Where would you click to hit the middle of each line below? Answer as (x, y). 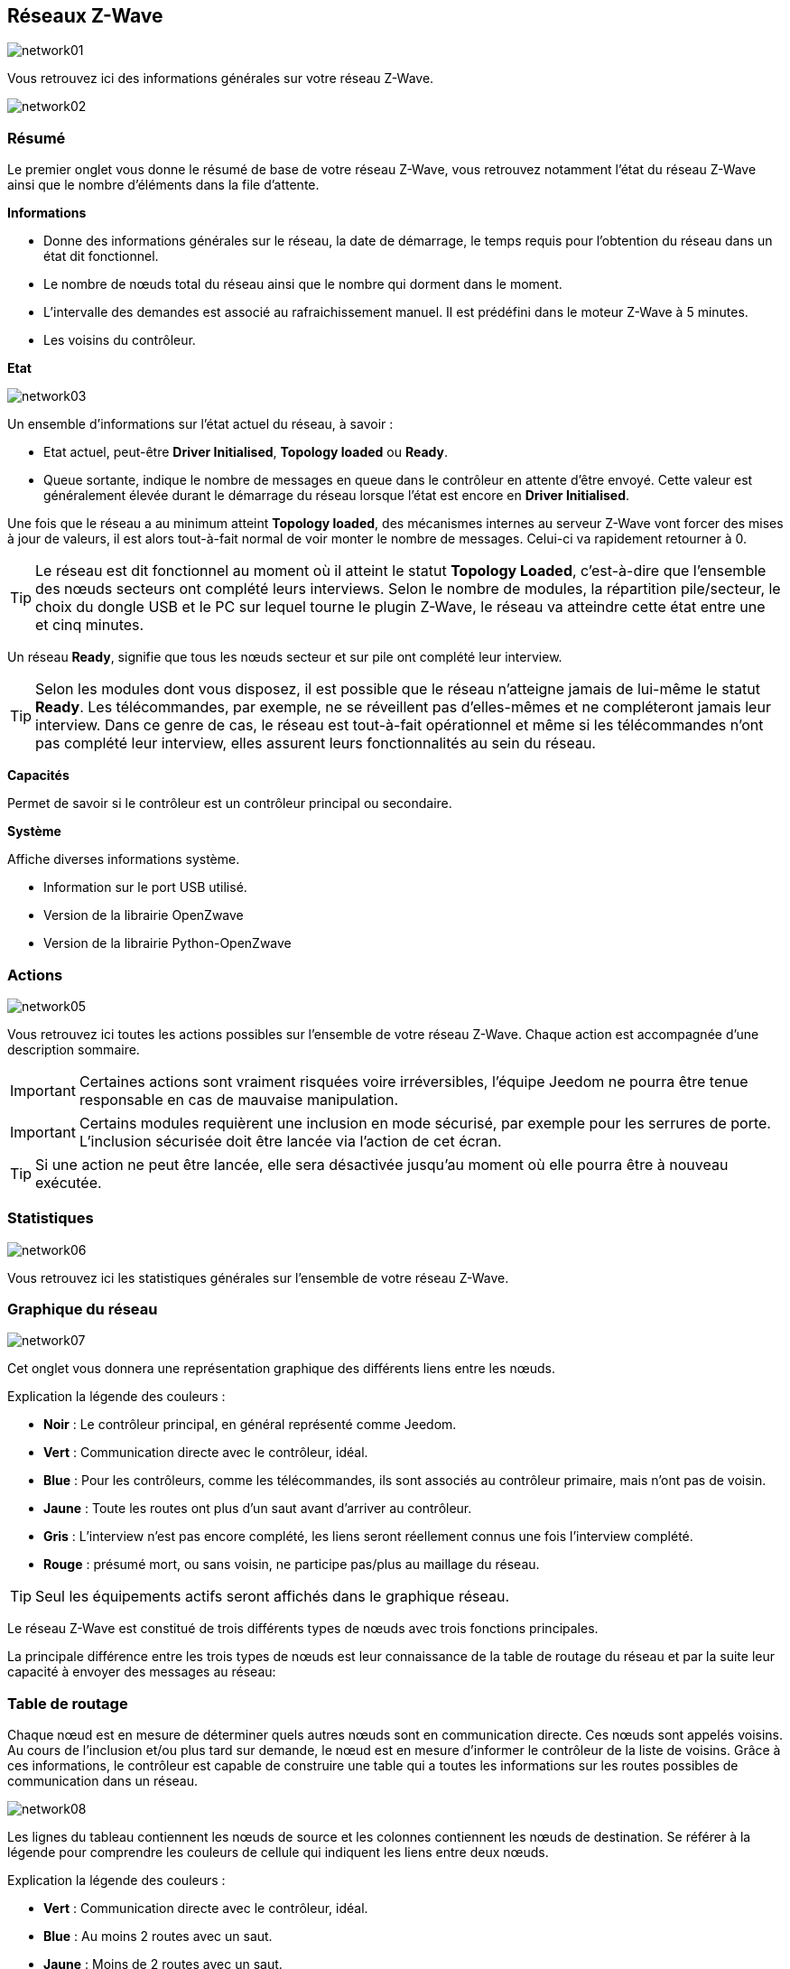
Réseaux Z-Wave (85, 16)
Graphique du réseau (83, 1310)
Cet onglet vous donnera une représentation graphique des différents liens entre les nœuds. (281, 1369)
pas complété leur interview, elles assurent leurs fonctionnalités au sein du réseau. (316, 743)
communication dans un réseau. (103, 1781)
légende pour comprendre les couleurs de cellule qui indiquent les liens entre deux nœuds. (278, 1853)
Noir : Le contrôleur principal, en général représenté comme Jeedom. (250, 1425)
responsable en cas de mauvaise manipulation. (239, 1099)
